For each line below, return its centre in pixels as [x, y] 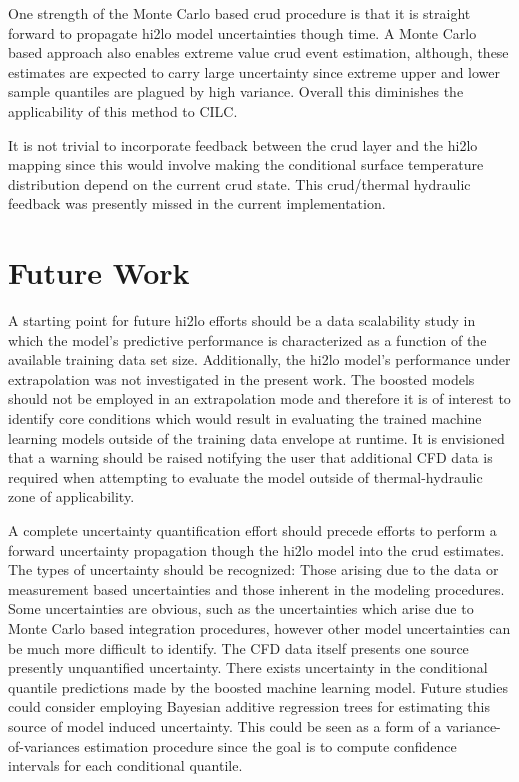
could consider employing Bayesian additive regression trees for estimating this [249, 706]
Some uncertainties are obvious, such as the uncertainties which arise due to [241, 608]
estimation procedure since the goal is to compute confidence [270, 745]
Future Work [99, 272]
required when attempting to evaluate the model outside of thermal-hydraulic [245, 476]
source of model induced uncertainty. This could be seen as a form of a [225, 725]
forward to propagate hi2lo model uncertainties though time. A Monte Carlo [242, 32]
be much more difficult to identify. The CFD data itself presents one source [238, 647]
